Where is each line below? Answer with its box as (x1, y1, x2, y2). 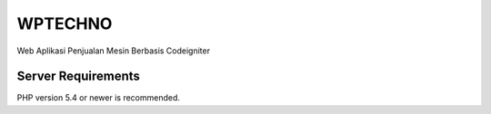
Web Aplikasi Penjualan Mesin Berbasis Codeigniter (16, 45, 211, 56)
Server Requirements (16, 69, 141, 84)
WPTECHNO (16, 14, 113, 33)
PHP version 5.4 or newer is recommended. (16, 92, 181, 103)
